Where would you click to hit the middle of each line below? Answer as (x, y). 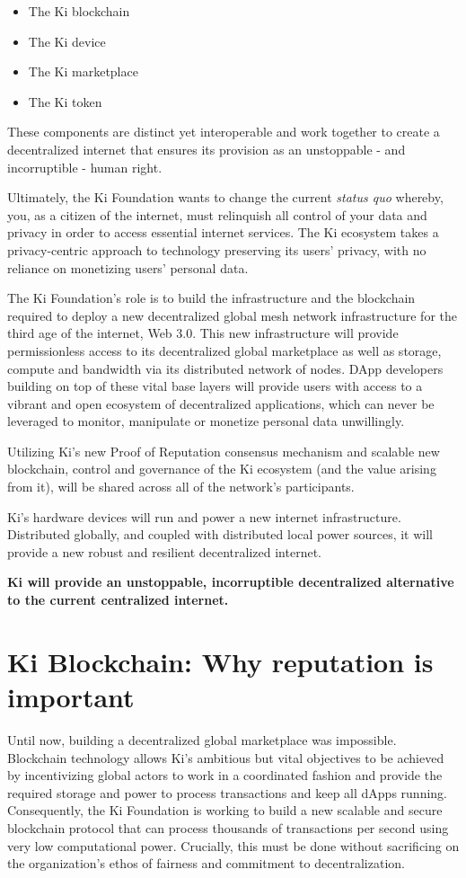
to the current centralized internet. (118, 600)
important (71, 696)
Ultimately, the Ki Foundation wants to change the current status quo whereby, (225, 197)
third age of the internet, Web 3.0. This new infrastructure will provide (203, 333)
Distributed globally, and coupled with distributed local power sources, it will (220, 534)
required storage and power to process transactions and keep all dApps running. (227, 792)
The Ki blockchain (79, 11)
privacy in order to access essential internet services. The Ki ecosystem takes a (223, 232)
